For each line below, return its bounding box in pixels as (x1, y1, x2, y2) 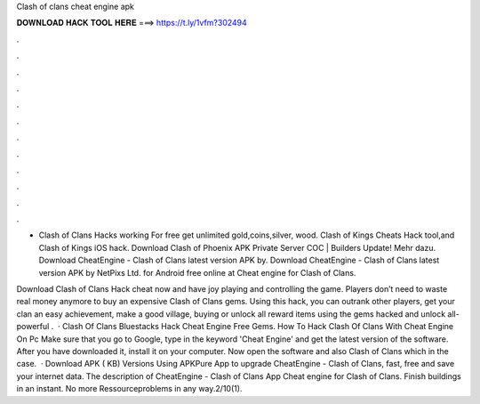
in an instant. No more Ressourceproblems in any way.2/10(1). (16, 384, 243, 394)
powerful (16, 321, 50, 332)
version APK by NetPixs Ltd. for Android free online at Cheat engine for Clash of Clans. (38, 267, 356, 278)
